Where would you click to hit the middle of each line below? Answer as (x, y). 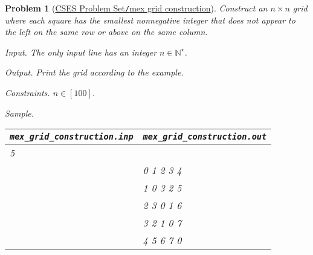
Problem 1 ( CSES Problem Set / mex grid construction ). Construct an (136, 8)
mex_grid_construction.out (205, 137)
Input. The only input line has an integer (81, 52)
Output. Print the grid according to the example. (94, 72)
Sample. (19, 113)
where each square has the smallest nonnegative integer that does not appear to (150, 20)
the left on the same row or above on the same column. (106, 32)
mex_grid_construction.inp (72, 137)
